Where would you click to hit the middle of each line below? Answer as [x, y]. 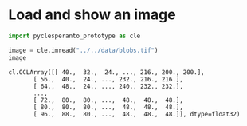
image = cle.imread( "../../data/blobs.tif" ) [83, 50]
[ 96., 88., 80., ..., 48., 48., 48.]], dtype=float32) [137, 114]
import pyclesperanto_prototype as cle [74, 36]
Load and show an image [92, 15]
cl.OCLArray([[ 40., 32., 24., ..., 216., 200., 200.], [106, 72]
